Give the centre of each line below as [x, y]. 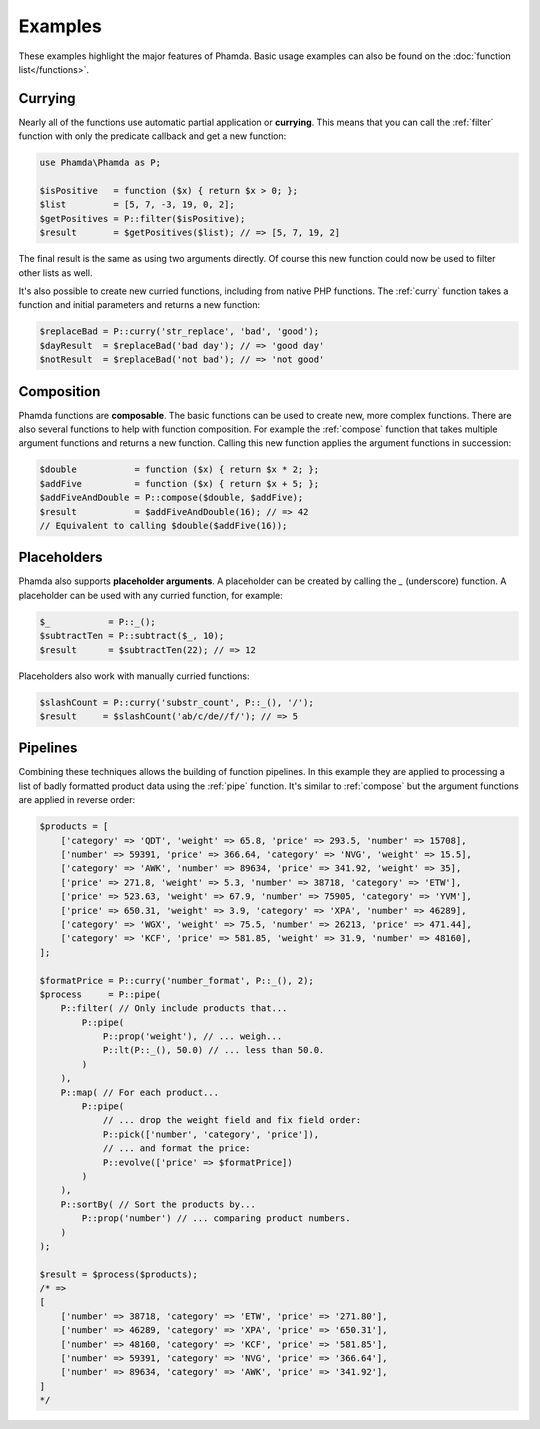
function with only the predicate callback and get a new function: [152, 136]
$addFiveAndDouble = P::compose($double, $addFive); [171, 498]
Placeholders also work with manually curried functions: [134, 676]
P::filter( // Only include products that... [174, 1008]
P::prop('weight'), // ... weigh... [192, 1036]
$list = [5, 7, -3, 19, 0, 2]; [137, 204]
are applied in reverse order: [76, 800]
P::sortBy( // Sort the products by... [158, 1204]
